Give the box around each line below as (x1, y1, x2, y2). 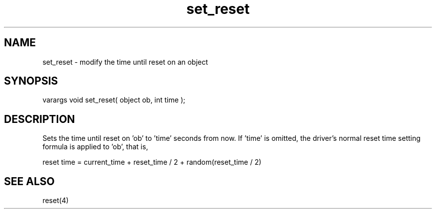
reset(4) (42, 196, 69, 205)
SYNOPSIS (4, 75, 58, 88)
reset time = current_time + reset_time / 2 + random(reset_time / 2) (42, 158, 262, 167)
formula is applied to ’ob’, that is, (42, 142, 148, 151)
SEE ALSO (4, 175, 55, 188)
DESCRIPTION (4, 112, 75, 125)
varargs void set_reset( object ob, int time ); (42, 96, 186, 105)
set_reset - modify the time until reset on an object (42, 57, 208, 66)
